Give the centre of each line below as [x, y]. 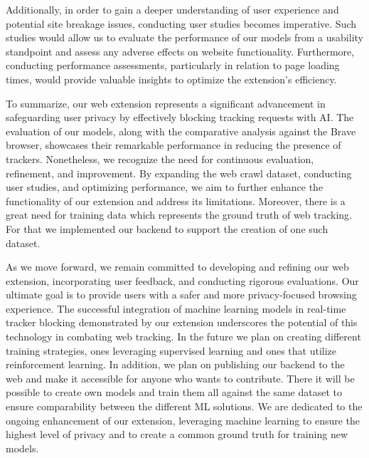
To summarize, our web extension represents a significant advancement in [166, 103]
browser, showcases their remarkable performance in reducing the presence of [173, 145]
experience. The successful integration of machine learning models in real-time [176, 308]
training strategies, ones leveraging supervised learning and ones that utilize [171, 350]
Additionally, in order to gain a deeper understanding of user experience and [172, 9]
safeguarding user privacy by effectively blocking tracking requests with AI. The [180, 117]
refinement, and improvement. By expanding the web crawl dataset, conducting [179, 173]
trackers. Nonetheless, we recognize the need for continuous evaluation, [160, 158]
